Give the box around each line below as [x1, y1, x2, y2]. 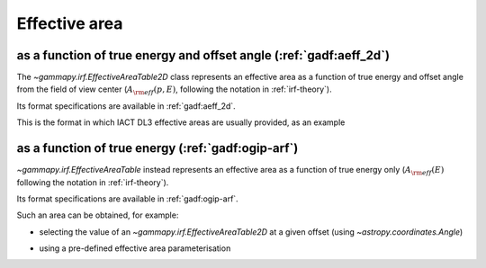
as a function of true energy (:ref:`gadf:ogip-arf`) [16, 140, 299, 156]
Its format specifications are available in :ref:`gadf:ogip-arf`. [16, 193, 238, 204]
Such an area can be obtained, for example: [16, 210, 179, 220]
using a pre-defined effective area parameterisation [39, 243, 231, 254]
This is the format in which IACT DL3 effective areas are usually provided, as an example [16, 117, 346, 128]
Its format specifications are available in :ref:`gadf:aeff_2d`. [16, 100, 236, 112]
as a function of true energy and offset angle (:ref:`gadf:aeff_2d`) [16, 48, 391, 63]
